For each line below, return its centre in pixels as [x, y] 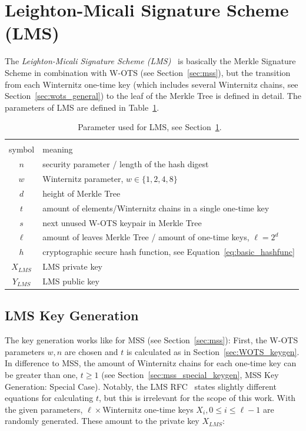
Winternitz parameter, [83, 179]
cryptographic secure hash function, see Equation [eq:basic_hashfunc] [169, 252]
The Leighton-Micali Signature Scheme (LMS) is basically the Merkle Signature [150, 61]
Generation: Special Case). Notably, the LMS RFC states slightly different [141, 386]
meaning [58, 149]
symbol [22, 149]
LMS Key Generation [72, 315]
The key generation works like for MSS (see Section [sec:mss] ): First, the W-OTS [152, 340]
